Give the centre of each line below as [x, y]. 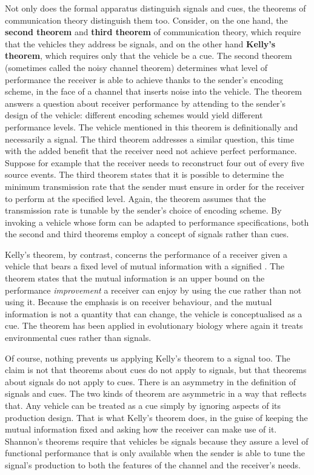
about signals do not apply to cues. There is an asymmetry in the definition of [150, 381]
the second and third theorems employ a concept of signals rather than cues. [147, 234]
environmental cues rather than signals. [78, 338]
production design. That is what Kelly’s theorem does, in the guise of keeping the [156, 417]
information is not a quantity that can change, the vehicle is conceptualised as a [154, 313]
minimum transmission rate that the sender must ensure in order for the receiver [155, 186]
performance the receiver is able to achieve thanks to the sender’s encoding [144, 79]
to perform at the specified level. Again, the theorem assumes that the [135, 198]
